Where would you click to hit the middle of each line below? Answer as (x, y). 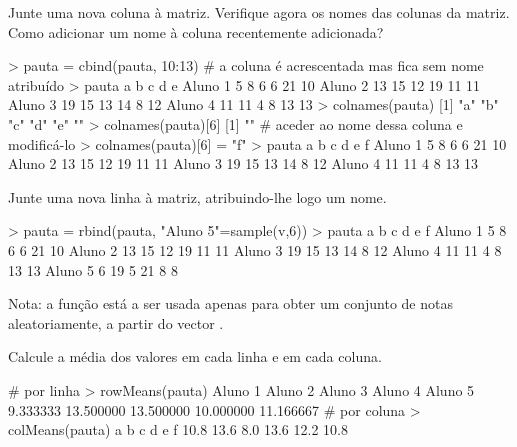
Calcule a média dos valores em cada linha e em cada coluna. (195, 356)
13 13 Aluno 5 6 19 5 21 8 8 (93, 269)
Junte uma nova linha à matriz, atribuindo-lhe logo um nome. (197, 196)
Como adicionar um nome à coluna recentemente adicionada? (196, 31)
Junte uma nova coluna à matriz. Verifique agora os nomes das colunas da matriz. (259, 12)
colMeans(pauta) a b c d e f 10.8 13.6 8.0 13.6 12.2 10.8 (178, 429)
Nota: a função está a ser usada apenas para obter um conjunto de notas (230, 303)
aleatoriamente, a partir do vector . (116, 322)
